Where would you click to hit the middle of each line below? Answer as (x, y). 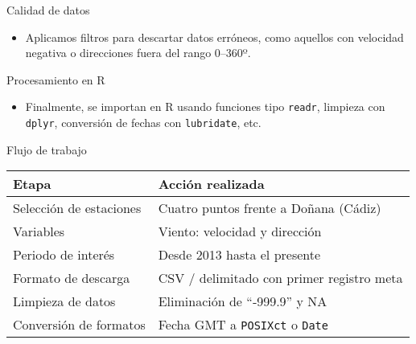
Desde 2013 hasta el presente (239, 255)
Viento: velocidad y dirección (240, 231)
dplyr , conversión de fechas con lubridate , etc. (143, 123)
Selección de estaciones (77, 208)
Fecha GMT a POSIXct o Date (243, 325)
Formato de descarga (72, 278)
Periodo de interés (64, 255)
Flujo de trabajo (47, 149)
